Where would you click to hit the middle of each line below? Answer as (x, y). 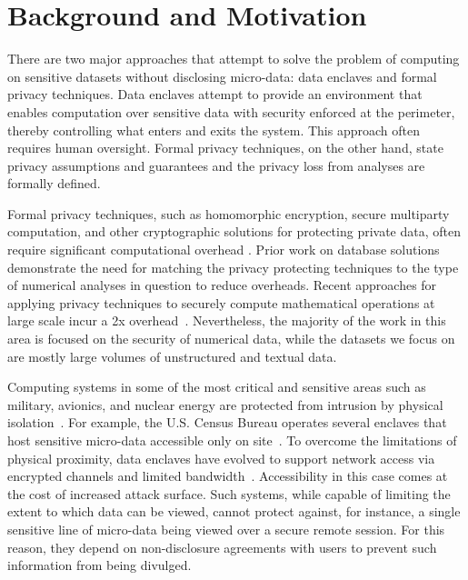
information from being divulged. (100, 565)
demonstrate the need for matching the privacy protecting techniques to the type (233, 267)
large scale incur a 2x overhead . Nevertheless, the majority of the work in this (227, 320)
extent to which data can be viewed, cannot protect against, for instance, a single (234, 511)
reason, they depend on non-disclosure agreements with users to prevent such (222, 547)
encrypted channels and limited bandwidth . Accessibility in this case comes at (228, 476)
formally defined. (54, 183)
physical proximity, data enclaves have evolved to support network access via (221, 458)
